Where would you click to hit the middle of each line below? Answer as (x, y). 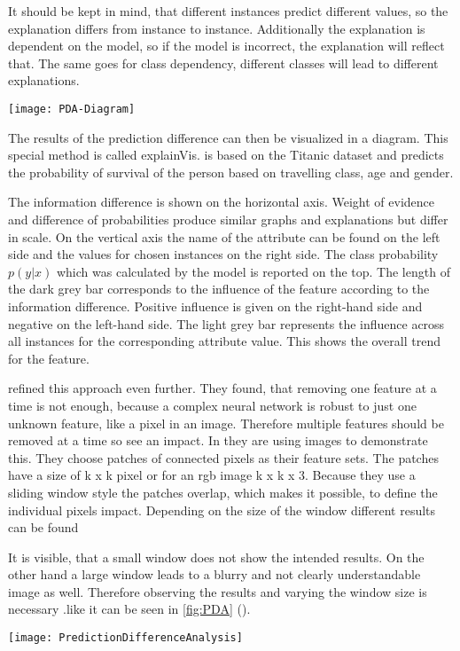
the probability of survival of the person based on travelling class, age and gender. (231, 172)
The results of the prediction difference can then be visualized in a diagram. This (228, 137)
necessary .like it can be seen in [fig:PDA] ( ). (129, 609)
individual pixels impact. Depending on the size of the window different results (222, 510)
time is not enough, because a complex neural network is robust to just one (212, 405)
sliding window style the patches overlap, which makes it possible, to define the (223, 492)
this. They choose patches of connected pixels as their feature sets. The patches (223, 457)
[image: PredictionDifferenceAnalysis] (125, 638)
